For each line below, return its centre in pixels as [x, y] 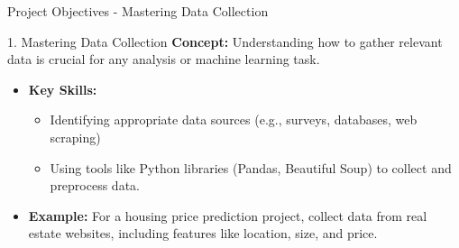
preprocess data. [95, 185]
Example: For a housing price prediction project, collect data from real [228, 215]
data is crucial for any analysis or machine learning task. [164, 59]
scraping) [75, 137]
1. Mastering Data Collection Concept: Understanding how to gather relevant [225, 41]
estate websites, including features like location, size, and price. [203, 233]
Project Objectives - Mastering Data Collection [138, 11]
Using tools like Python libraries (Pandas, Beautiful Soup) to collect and [251, 167]
